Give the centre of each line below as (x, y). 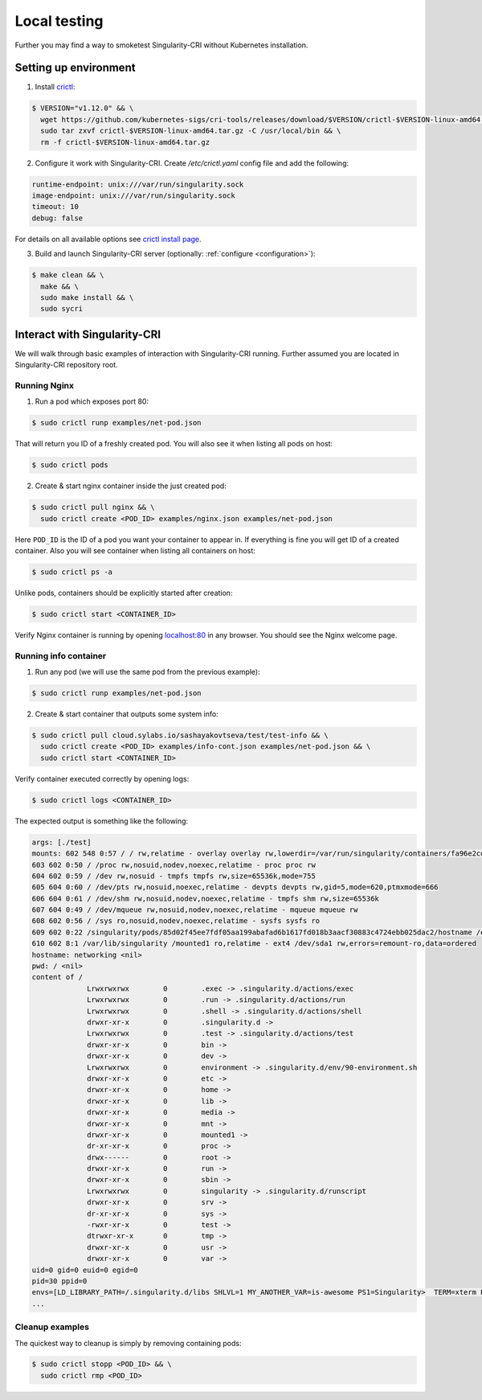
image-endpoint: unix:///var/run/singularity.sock (134, 195)
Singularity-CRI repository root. (66, 365)
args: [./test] (61, 842)
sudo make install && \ (87, 297)
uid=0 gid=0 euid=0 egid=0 (85, 1270)
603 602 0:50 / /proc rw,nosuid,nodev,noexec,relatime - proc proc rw (174, 865)
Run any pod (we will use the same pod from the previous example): (147, 672)
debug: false (57, 218)
